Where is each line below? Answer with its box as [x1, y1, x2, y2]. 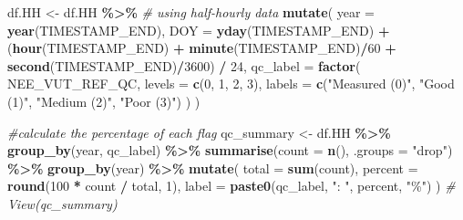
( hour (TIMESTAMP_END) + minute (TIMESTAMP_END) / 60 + [7, 38, 396, 58]
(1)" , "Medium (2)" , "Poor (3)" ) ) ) [7, 91, 201, 110]
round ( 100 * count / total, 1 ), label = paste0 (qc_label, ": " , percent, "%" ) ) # [7, 176, 456, 195]
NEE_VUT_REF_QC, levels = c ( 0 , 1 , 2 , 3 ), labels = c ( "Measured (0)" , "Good [7, 74, 455, 93]
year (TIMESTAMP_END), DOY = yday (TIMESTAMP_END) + [7, 20, 390, 39]
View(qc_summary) [7, 194, 118, 213]
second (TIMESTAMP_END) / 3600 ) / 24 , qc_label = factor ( [7, 56, 361, 75]
